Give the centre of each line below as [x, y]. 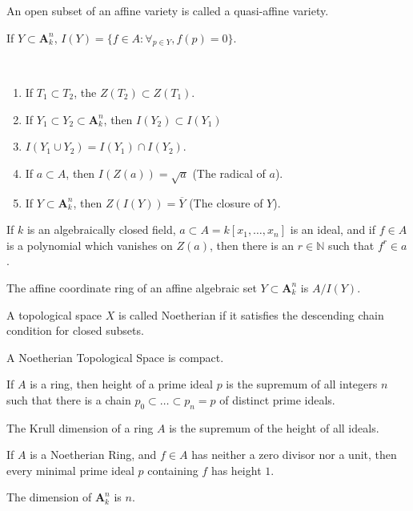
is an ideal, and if [333, 229]
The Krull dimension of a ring [80, 427]
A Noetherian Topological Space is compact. [115, 357]
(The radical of [229, 173]
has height [236, 470]
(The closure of [226, 202]
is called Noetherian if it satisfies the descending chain [251, 314]
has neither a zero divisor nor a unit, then [294, 455]
